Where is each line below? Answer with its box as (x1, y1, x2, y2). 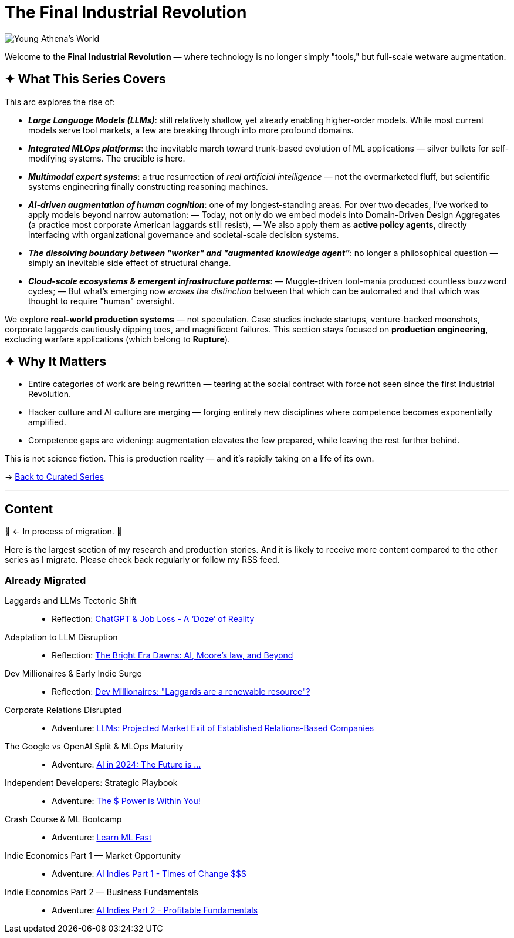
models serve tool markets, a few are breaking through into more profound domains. (28, 125, 354, 135)
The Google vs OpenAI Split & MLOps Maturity (5, 741, 184, 752)
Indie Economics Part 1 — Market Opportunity (5, 850, 181, 861)
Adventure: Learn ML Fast (52, 832, 152, 843)
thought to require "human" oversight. (28, 295, 175, 306)
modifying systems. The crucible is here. (28, 153, 185, 163)
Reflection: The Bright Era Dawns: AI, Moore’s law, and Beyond (52, 650, 293, 661)
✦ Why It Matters (5, 354, 107, 369)
